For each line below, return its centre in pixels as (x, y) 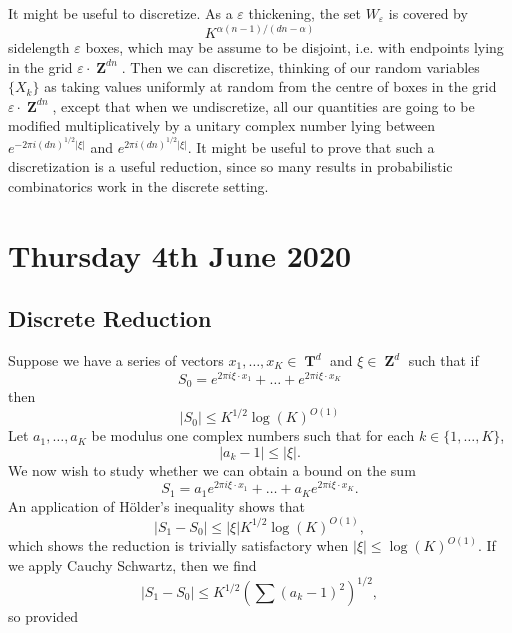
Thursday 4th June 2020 (180, 254)
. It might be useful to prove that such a (311, 146)
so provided (43, 616)
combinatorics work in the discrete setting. (138, 185)
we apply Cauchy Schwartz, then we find (132, 564)
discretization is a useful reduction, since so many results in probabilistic (230, 166)
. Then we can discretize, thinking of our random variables (300, 66)
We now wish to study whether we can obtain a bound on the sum (212, 469)
